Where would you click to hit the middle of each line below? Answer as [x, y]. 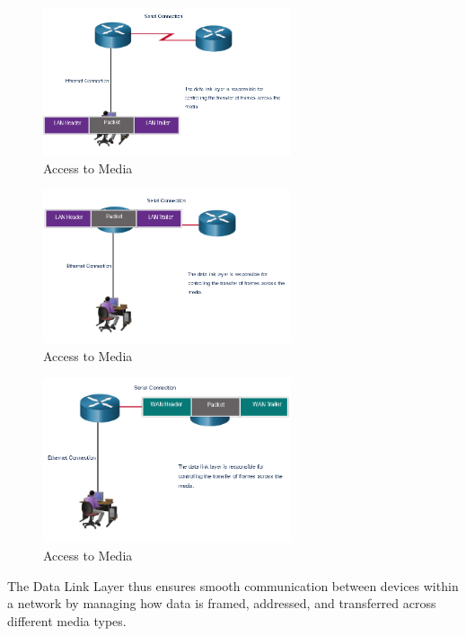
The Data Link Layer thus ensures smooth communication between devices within [233, 585]
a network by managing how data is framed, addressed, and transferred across [222, 603]
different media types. [67, 620]
